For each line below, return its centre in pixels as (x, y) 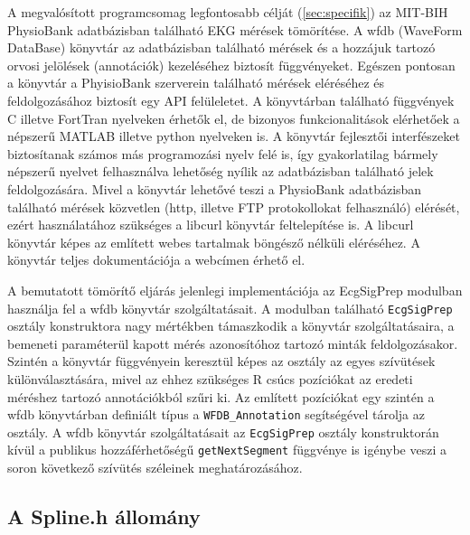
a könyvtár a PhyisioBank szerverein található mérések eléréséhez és (196, 83)
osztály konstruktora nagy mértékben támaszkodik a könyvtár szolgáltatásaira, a (231, 326)
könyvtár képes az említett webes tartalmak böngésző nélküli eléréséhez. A (214, 242)
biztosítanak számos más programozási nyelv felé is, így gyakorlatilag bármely (223, 153)
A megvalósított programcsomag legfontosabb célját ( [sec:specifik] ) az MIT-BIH (228, 12)
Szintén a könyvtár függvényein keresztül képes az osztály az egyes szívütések (221, 361)
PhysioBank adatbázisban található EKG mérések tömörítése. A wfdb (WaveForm (235, 29)
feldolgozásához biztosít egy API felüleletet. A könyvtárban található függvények (231, 100)
